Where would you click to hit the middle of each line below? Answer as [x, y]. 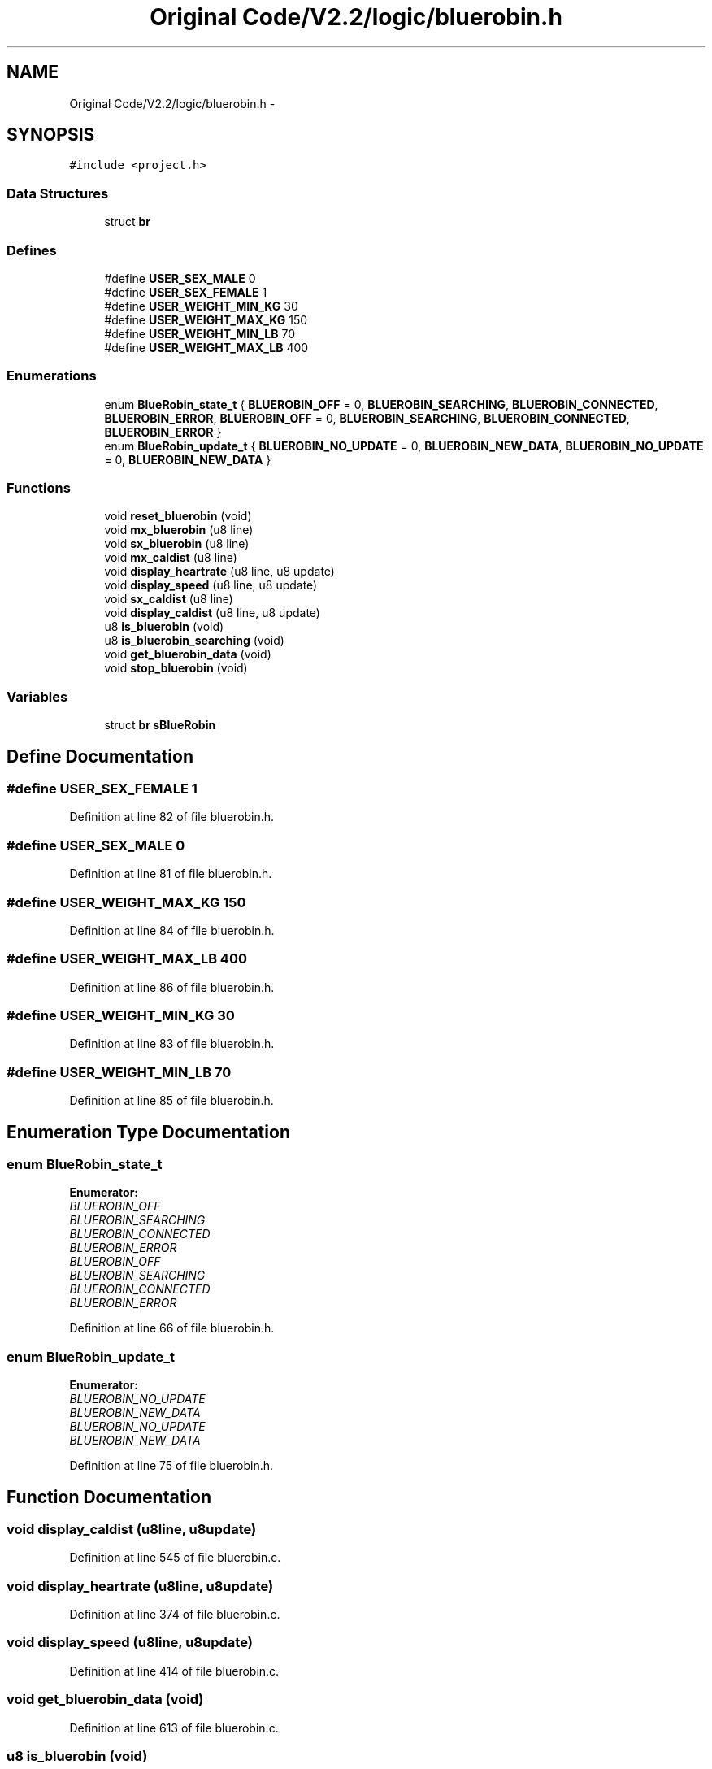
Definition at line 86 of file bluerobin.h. [172, 987]
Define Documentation [100, 756]
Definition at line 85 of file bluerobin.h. [171, 1101]
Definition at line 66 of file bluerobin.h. [172, 1328]
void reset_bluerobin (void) [178, 516]
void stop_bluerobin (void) [176, 668]
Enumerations [52, 376]
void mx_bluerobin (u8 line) [179, 530]
